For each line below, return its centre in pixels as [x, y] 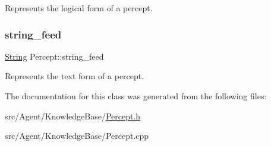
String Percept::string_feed [54, 56]
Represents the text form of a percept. [75, 76]
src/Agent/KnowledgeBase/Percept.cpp [77, 136]
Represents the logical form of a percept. [79, 8]
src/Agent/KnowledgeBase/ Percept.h [73, 116]
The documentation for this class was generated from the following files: [136, 96]
